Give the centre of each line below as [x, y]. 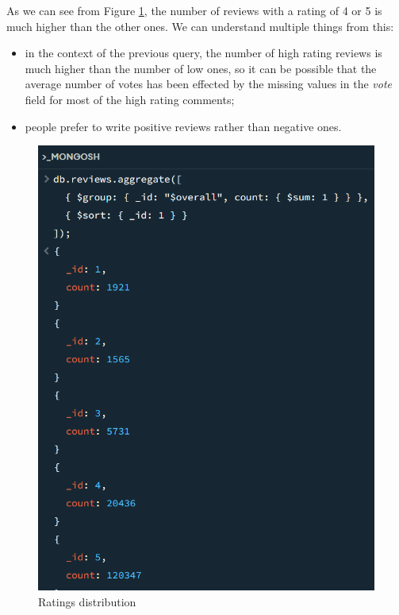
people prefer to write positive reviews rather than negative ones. [183, 126]
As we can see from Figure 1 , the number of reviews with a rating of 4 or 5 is [194, 10]
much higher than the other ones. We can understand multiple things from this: [200, 26]
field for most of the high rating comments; [130, 99]
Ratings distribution [87, 601]
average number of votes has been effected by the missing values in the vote [208, 84]
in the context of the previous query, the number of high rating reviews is [203, 53]
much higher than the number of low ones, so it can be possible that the [201, 68]
